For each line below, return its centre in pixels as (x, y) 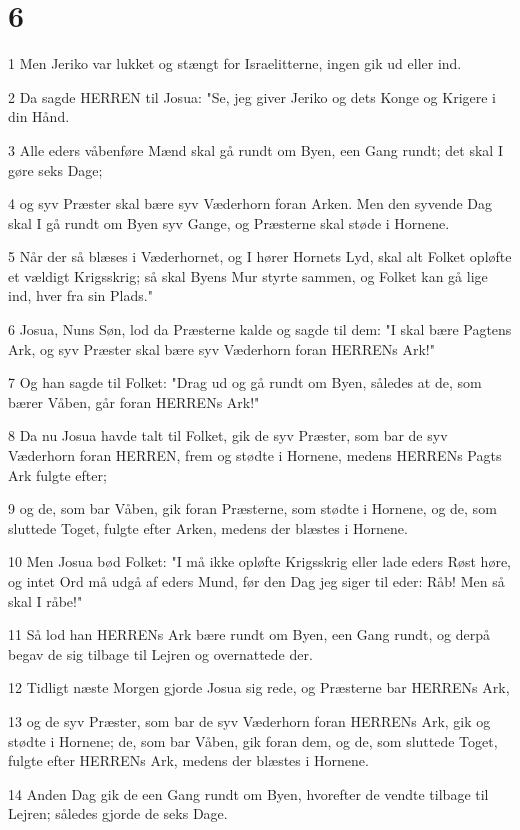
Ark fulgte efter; (57, 474)
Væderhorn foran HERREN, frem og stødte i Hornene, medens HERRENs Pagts (255, 455)
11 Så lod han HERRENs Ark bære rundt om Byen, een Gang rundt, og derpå (249, 634)
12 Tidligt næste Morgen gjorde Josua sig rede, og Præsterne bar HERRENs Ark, (259, 687)
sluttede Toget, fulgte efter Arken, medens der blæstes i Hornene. (208, 527)
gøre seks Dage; (55, 169)
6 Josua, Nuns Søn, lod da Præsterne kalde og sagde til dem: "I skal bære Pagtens (260, 329)
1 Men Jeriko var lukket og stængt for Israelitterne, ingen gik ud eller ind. (235, 63)
